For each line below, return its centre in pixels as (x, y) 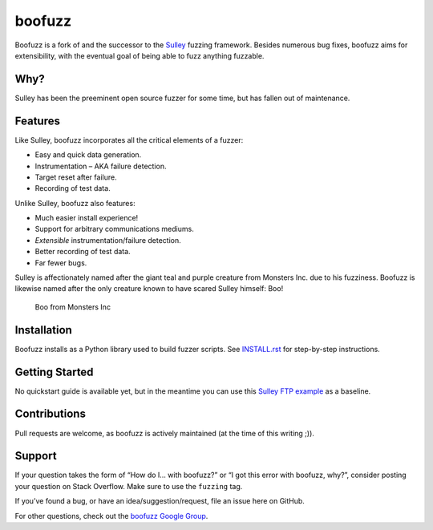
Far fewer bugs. (61, 263)
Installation (43, 330)
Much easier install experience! (87, 218)
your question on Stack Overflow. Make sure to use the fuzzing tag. (129, 486)
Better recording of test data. (83, 252)
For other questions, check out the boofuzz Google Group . (111, 516)
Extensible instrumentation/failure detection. (108, 240)
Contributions (50, 414)
